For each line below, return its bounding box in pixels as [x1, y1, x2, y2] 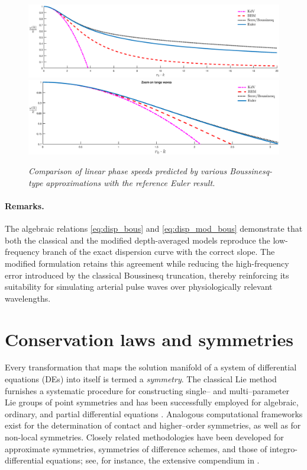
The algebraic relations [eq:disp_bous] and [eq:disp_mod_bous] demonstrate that [5, 222, 303, 235]
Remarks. [5, 199, 44, 212]
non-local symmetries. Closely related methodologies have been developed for [5, 431, 284, 443]
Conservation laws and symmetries [5, 327, 293, 351]
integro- [269, 442, 298, 455]
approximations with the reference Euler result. [46, 176, 215, 188]
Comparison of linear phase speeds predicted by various [28, 165, 227, 177]
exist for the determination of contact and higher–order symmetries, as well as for [5, 419, 301, 431]
